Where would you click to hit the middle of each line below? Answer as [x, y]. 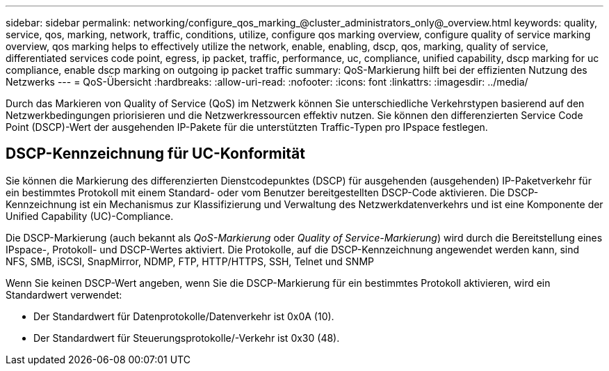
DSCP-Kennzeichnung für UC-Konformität [156, 154]
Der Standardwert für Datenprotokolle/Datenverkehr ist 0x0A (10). [184, 316]
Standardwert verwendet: [64, 294]
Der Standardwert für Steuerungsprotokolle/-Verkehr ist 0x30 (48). [187, 338]
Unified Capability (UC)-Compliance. [90, 216]
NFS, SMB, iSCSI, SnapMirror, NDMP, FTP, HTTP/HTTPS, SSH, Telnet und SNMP [190, 261]
